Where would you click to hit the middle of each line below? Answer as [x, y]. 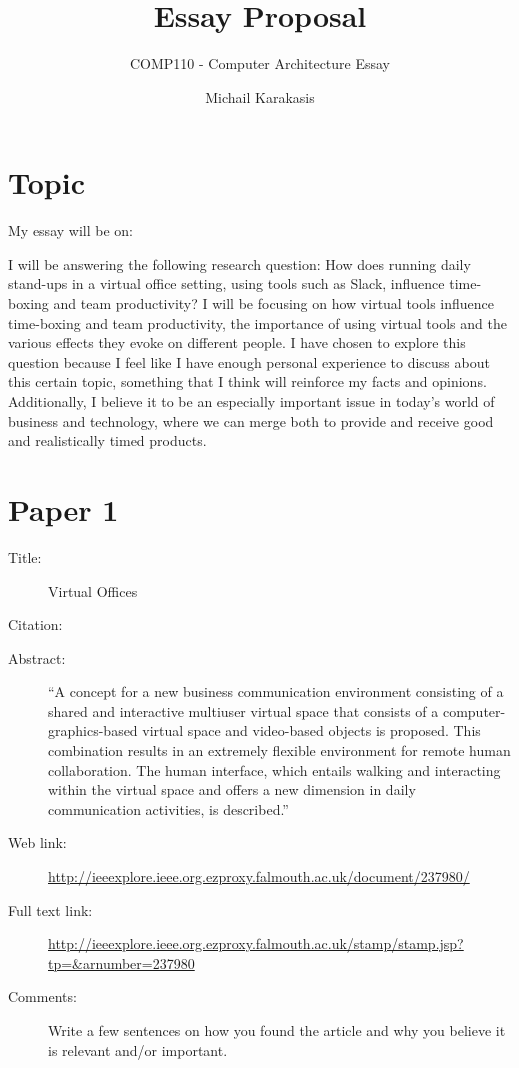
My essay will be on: [70, 230]
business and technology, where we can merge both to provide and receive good [251, 420]
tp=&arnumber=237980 [121, 962]
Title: [25, 556]
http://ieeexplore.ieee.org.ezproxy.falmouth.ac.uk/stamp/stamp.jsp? [256, 943]
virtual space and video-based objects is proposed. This [311, 730]
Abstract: [37, 657]
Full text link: [50, 909]
